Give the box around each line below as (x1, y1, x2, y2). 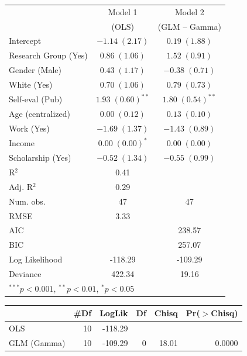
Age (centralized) (9, 108, 71, 120)
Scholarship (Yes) (9, 151, 71, 164)
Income (9, 137, 35, 149)
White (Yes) (9, 78, 53, 90)
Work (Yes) (9, 122, 50, 134)
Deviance (9, 267, 42, 279)
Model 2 (174, 5, 204, 18)
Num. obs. (9, 195, 46, 207)
